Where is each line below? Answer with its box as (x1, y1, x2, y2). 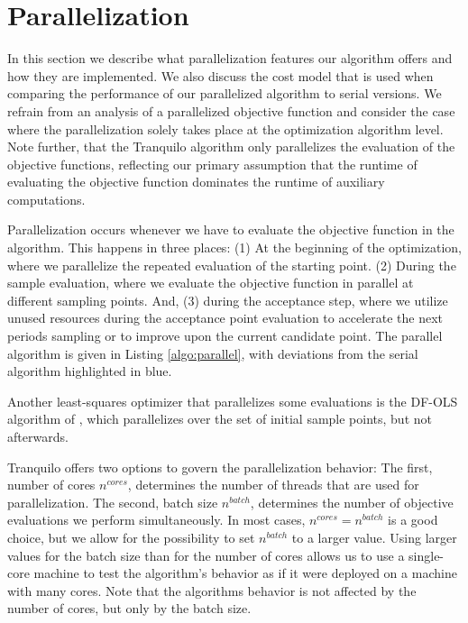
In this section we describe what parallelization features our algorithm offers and (7, 49, 453, 68)
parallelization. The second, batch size (7, 492, 218, 511)
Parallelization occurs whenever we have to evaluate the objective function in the (7, 220, 454, 239)
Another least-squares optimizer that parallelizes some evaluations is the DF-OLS (7, 391, 458, 410)
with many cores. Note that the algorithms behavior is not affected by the (7, 581, 417, 600)
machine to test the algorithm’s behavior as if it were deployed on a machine (33, 563, 457, 582)
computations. (7, 189, 86, 208)
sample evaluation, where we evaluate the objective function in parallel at (7, 273, 414, 292)
